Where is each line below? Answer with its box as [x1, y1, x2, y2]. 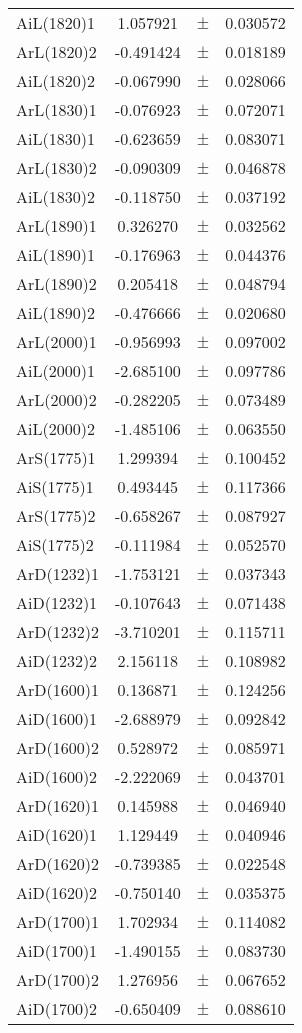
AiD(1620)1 [16, 823, 98, 846]
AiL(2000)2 [16, 417, 95, 440]
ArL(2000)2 [16, 388, 97, 411]
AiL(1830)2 [16, 185, 95, 208]
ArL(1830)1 [16, 98, 97, 121]
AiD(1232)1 [16, 591, 98, 614]
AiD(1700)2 [16, 997, 98, 1020]
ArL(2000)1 [16, 330, 97, 353]
